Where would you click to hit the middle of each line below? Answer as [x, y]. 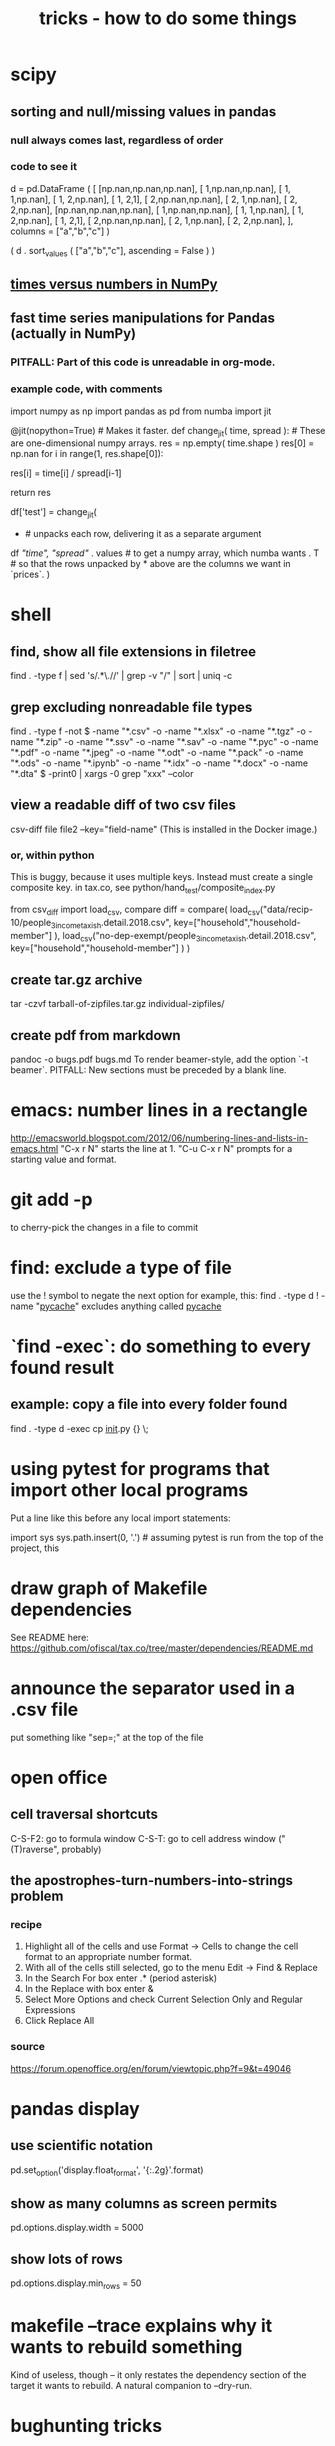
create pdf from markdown [96, 1035]
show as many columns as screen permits [144, 2203]
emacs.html [34, 1148]
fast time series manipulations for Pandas [142, 318]
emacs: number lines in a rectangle [159, 1110]
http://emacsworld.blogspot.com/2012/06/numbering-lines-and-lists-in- [159, 1138]
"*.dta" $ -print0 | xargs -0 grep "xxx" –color [102, 773]
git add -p [51, 1199]
